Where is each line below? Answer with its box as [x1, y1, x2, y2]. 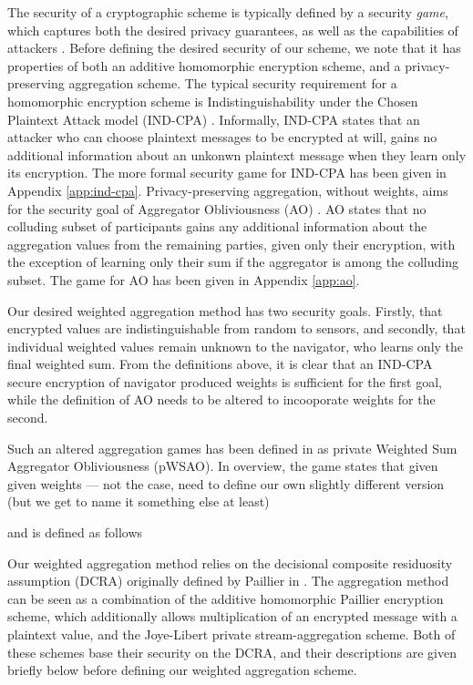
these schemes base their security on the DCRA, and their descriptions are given [7, 642, 458, 661]
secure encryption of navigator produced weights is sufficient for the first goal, [7, 372, 443, 391]
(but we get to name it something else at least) [7, 492, 270, 511]
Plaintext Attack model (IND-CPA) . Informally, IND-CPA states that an [7, 109, 420, 128]
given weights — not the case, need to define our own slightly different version [7, 474, 445, 493]
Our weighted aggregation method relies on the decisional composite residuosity [7, 553, 453, 572]
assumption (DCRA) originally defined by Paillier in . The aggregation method [7, 571, 449, 590]
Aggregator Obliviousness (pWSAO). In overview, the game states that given [7, 456, 438, 475]
